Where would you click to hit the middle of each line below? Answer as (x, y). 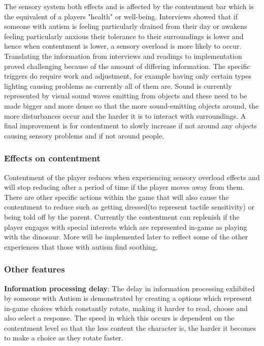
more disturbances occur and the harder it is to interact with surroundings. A (125, 115)
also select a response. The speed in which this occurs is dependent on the (119, 318)
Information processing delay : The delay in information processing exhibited (129, 288)
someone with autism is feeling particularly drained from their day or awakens (126, 26)
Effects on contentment (52, 158)
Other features (35, 269)
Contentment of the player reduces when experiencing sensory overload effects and (132, 177)
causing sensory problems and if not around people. (84, 135)
